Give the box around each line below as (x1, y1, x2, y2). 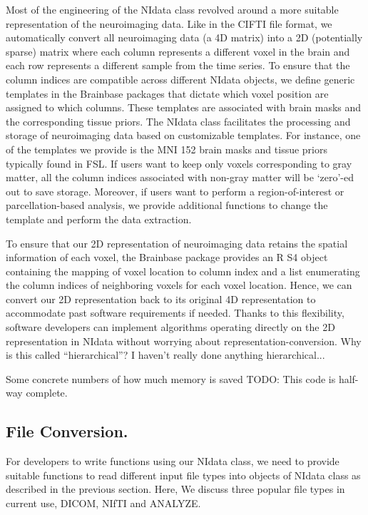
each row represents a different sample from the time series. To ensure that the (6, 58, 350, 73)
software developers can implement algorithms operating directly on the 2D (6, 320, 335, 335)
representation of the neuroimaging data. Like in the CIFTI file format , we (6, 16, 332, 31)
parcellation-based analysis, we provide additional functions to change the (6, 198, 328, 213)
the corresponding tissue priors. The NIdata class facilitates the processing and (6, 113, 351, 128)
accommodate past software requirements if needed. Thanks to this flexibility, (6, 305, 344, 320)
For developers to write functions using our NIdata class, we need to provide (6, 454, 339, 469)
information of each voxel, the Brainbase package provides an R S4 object (6, 250, 328, 265)
